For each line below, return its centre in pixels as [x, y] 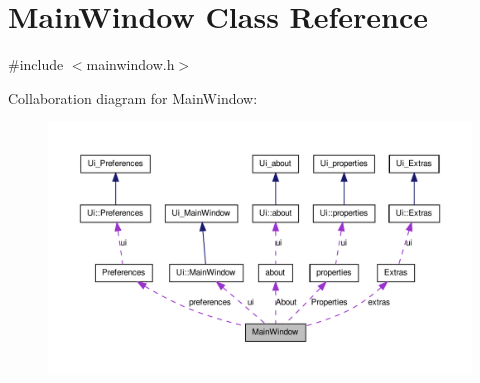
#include [36, 64]
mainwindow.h [130, 64]
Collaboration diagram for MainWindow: [133, 97]
